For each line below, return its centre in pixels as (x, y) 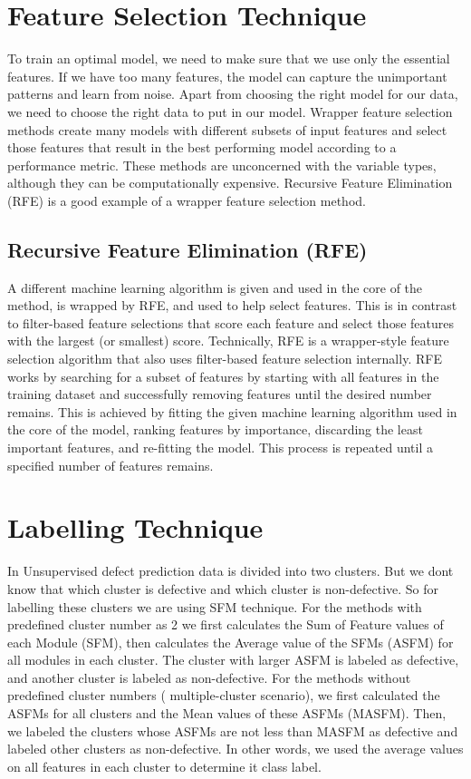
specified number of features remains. (111, 465)
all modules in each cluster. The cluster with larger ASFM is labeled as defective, (233, 660)
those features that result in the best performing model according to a (202, 147)
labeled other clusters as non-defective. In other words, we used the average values (235, 749)
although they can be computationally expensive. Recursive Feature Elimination (230, 183)
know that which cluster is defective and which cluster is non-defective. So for (223, 588)
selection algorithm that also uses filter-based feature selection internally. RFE (225, 359)
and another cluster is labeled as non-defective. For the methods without (209, 677)
